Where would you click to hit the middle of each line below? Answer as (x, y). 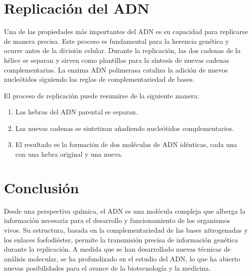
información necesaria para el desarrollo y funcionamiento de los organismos (117, 220)
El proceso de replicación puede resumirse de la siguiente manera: (102, 95)
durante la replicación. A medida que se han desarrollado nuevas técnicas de (117, 249)
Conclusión (42, 187)
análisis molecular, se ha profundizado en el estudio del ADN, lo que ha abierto (122, 258)
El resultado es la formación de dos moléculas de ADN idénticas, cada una (126, 144)
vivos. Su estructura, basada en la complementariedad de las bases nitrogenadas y (126, 230)
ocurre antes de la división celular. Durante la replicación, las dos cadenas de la (122, 50)
